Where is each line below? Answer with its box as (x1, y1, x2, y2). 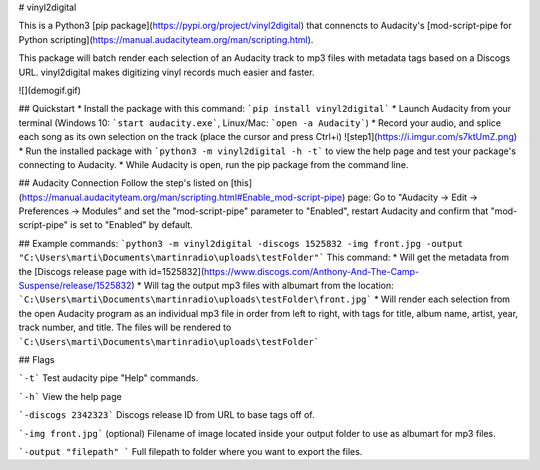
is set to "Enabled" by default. (70, 219, 194, 231)
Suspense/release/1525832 (18, 280, 132, 292)
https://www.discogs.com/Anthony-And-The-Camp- (203, 265, 420, 277)
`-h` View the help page (18, 390, 122, 402)
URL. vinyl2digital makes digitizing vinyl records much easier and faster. (18, 66, 315, 78)
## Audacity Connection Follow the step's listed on (18, 177, 229, 189)
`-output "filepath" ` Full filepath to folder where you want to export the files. (18, 445, 363, 457)
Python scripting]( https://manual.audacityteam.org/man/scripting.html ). (18, 33, 314, 45)
